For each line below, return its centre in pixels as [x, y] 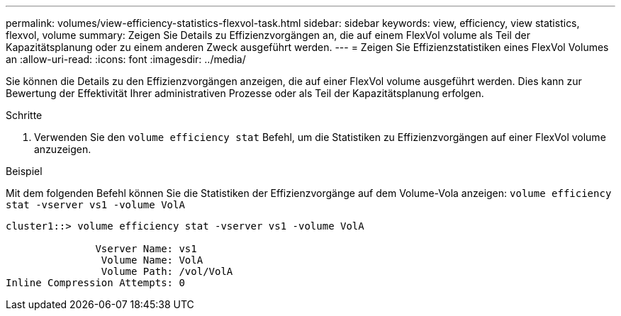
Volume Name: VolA [152, 260]
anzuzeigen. [63, 149]
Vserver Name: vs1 [146, 249]
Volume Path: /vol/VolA [167, 271]
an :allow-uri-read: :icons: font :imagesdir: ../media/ [126, 59]
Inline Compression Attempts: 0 [95, 283]
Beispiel [24, 171]
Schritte [24, 115]
